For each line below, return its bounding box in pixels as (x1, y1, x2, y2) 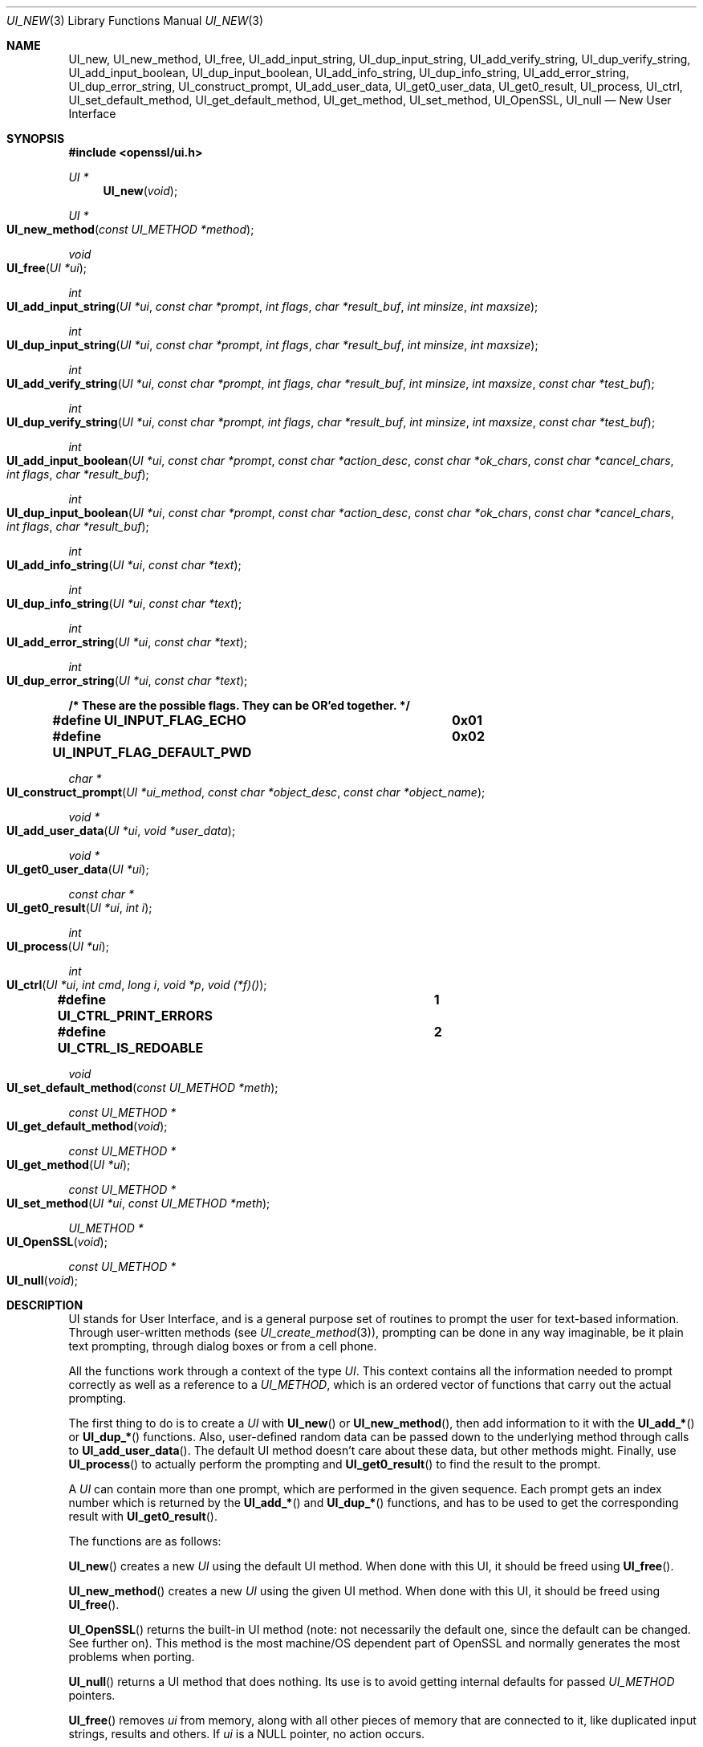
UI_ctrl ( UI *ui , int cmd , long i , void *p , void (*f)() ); (6, 978, 267, 992)
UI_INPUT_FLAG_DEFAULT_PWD (52, 744, 252, 760)
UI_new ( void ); (103, 184, 178, 198)
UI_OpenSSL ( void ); (6, 1235, 108, 1248)
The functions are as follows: (68, 1534, 221, 1548)
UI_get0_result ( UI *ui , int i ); (6, 901, 152, 914)
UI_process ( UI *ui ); (6, 939, 109, 953)
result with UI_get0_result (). (68, 1509, 217, 1523)
